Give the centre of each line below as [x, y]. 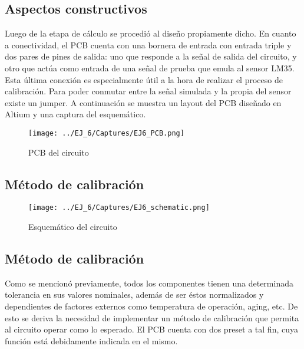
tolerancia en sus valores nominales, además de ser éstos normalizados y [134, 294]
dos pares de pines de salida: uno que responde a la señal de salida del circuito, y [151, 56]
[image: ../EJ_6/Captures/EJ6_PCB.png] [106, 133]
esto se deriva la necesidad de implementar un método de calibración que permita [152, 317]
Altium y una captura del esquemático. [75, 114]
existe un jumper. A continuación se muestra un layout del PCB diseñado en [143, 102]
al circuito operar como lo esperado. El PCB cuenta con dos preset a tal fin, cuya [151, 329]
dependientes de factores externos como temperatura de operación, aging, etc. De [151, 306]
